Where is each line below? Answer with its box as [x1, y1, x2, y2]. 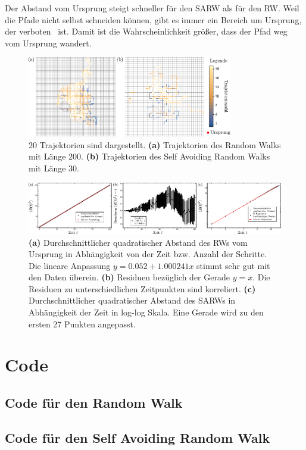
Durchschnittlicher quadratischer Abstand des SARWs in [29, 294, 236, 307]
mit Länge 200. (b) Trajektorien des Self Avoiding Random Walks [29, 150, 270, 162]
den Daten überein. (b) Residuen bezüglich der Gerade [29, 271, 230, 283]
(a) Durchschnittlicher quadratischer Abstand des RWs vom [29, 236, 248, 248]
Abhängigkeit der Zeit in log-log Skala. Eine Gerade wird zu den [29, 306, 264, 318]
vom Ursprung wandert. [5, 36, 92, 49]
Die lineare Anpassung [29, 259, 111, 271]
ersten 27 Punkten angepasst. [29, 317, 136, 330]
